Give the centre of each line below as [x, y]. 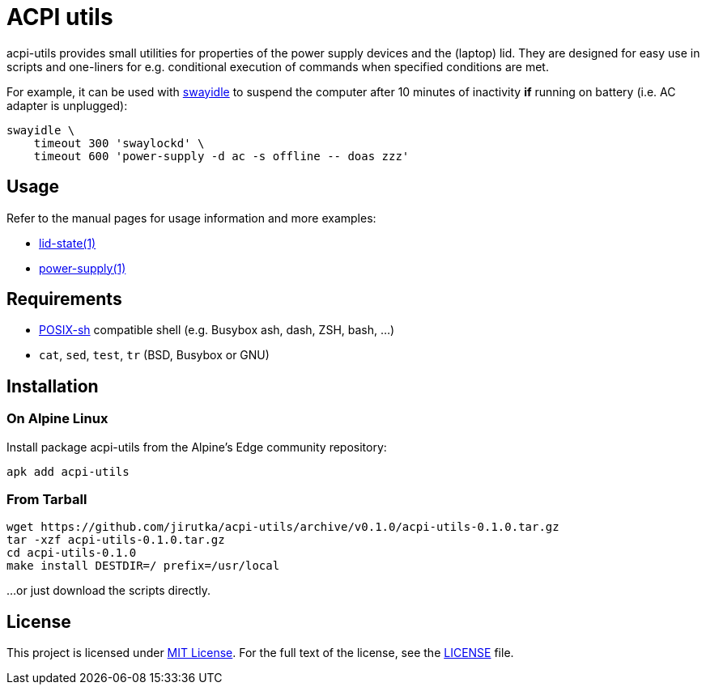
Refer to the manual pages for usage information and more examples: [191, 218]
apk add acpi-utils [68, 471]
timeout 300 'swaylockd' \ [119, 143]
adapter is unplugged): [67, 105]
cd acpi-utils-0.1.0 [72, 553]
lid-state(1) [68, 243]
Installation [53, 386]
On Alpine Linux [57, 419]
